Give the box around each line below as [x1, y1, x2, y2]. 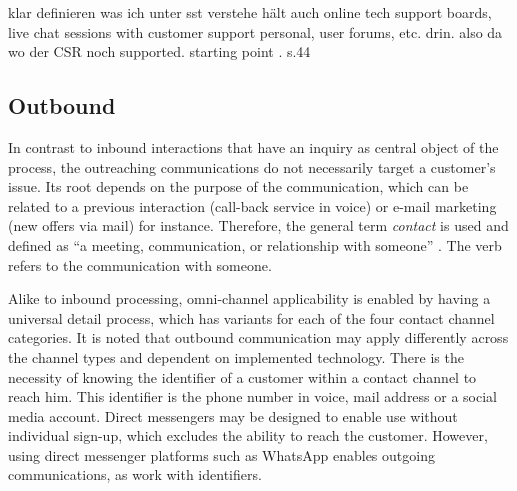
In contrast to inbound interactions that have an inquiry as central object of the [8, 136, 499, 157]
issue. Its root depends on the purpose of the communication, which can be [8, 176, 469, 197]
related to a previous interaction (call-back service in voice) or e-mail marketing [8, 195, 497, 216]
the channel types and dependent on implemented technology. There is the [8, 346, 464, 367]
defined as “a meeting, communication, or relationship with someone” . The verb [8, 234, 502, 255]
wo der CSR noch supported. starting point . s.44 [8, 41, 311, 62]
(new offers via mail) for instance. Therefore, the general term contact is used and [8, 215, 509, 236]
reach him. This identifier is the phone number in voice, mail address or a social [8, 386, 498, 407]
